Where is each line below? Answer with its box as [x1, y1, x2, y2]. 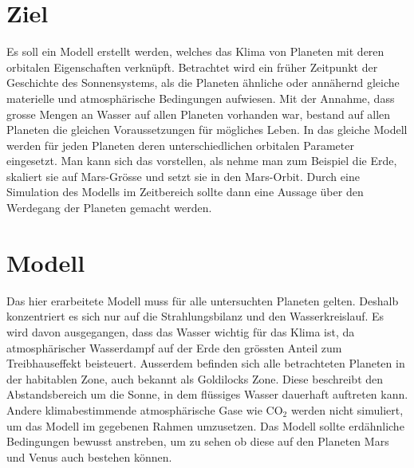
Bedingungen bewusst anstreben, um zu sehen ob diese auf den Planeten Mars [6, 433, 389, 450]
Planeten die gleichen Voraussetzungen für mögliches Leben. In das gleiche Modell [6, 121, 408, 138]
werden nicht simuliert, [290, 401, 404, 418]
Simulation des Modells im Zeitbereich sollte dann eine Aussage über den [6, 183, 364, 200]
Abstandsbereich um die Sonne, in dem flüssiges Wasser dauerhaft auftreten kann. [6, 386, 408, 403]
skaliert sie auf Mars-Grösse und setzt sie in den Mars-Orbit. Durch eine [6, 167, 360, 184]
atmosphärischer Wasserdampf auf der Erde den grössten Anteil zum [6, 339, 342, 356]
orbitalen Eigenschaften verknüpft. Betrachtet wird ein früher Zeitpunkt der [6, 58, 378, 75]
